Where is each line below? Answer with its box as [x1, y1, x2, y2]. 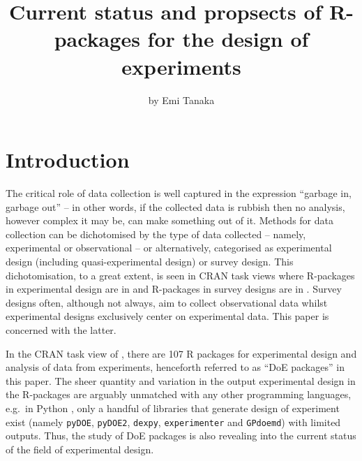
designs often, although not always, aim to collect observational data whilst [6, 295, 328, 309]
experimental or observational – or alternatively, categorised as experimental [6, 240, 332, 255]
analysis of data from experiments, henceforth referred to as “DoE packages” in [6, 360, 345, 374]
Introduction [6, 145, 130, 174]
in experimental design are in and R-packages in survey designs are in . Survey [6, 281, 342, 296]
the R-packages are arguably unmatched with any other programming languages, [6, 387, 352, 402]
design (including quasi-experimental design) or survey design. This [6, 254, 294, 268]
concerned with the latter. [6, 322, 116, 337]
